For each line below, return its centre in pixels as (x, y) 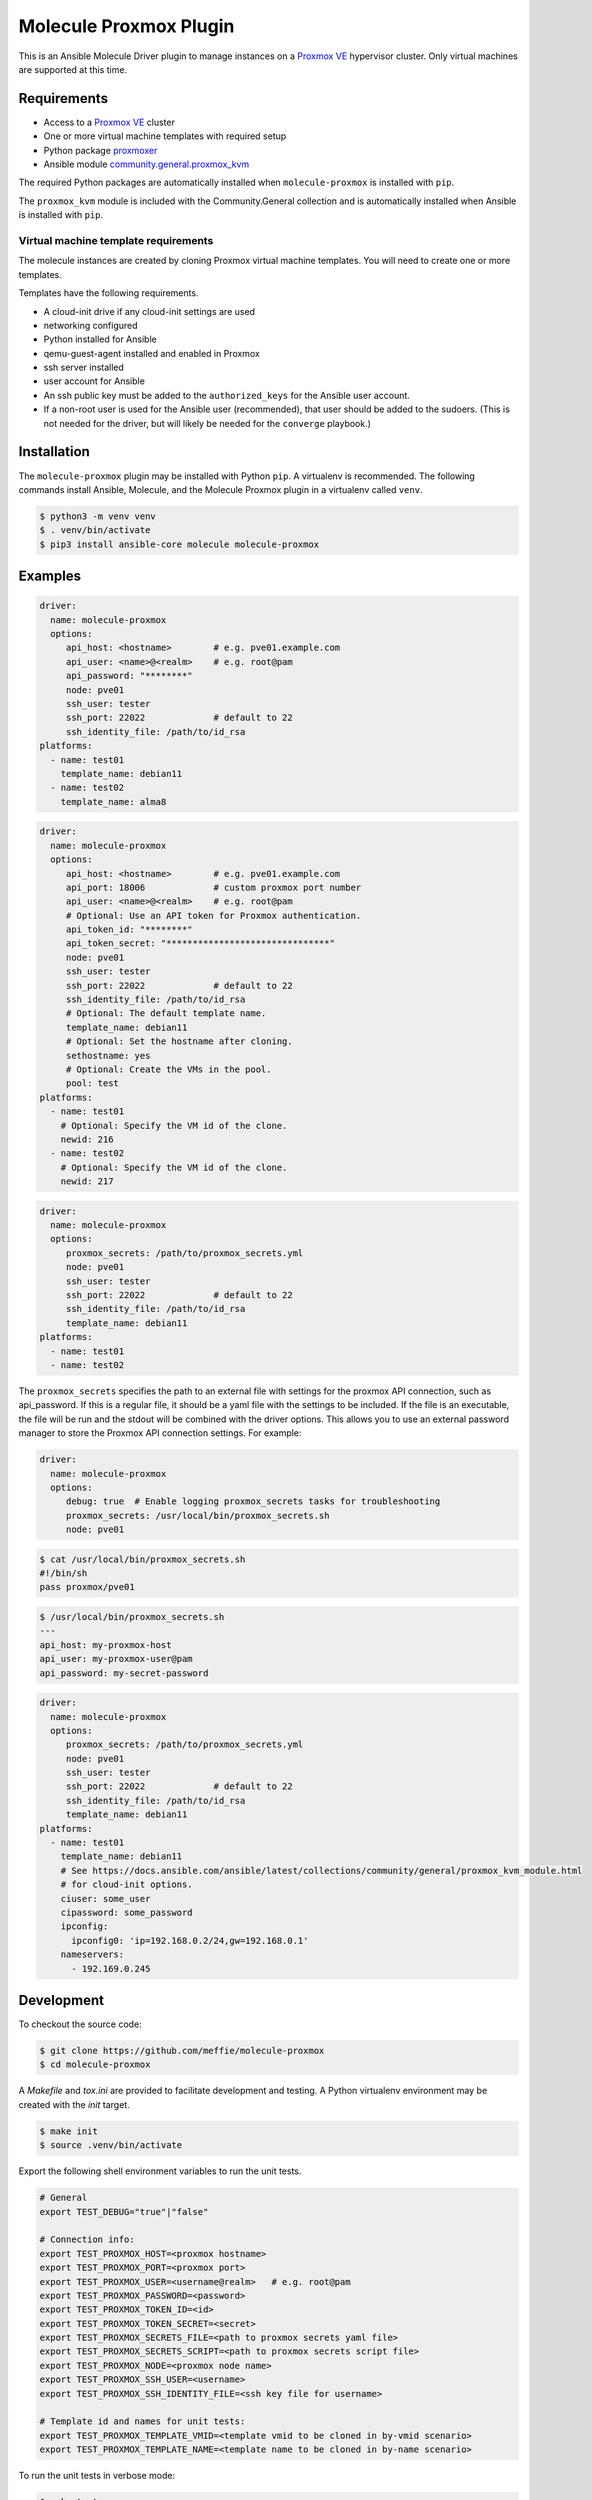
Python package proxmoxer (100, 150)
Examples (50, 576)
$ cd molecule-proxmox (95, 2064)
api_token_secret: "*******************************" (200, 943)
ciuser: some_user (105, 1898)
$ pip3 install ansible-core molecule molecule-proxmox (179, 544)
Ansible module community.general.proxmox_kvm (146, 164)
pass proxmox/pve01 (87, 1587)
